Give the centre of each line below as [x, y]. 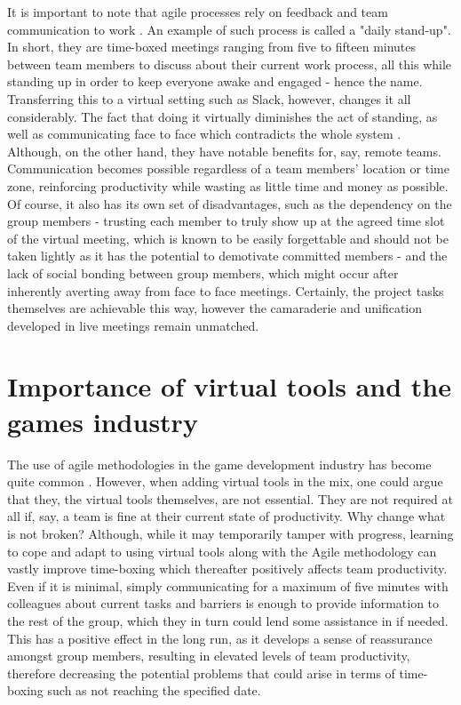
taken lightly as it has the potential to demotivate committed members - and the [227, 256]
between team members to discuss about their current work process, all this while [230, 64]
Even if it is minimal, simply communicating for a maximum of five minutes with [228, 585]
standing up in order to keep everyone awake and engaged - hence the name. [215, 81]
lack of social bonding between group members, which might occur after [203, 272]
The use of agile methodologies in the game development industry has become [219, 464]
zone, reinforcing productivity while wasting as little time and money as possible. [228, 185]
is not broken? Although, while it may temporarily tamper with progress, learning [230, 533]
